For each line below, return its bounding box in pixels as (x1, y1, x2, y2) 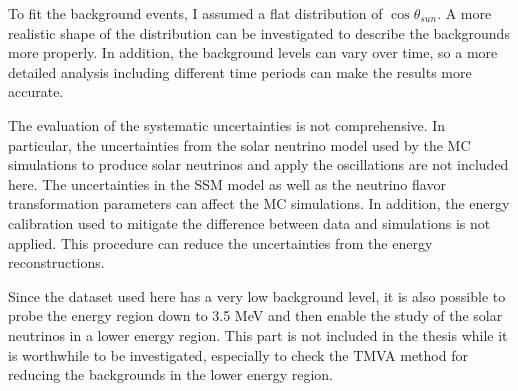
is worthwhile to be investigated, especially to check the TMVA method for (8, 344, 468, 365)
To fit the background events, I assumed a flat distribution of (8, 3, 383, 23)
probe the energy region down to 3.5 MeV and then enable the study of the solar (8, 305, 503, 326)
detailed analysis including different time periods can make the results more (8, 61, 472, 82)
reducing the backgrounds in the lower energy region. (8, 364, 334, 385)
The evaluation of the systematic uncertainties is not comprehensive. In (8, 114, 446, 135)
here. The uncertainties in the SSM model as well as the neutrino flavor (8, 173, 446, 194)
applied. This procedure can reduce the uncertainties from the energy (8, 232, 433, 253)
